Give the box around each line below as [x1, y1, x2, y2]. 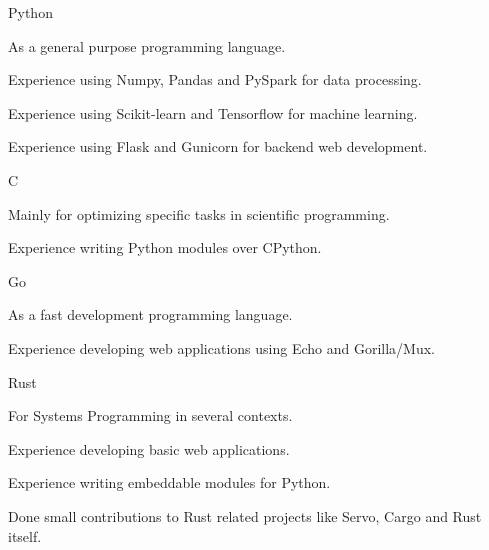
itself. [8, 525, 42, 546]
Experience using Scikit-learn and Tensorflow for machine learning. [8, 102, 418, 123]
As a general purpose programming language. [8, 35, 286, 56]
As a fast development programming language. [8, 304, 293, 325]
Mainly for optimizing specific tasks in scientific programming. [8, 203, 390, 224]
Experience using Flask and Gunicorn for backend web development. [8, 136, 428, 157]
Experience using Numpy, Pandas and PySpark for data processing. [8, 69, 422, 90]
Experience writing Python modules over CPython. [8, 237, 322, 258]
